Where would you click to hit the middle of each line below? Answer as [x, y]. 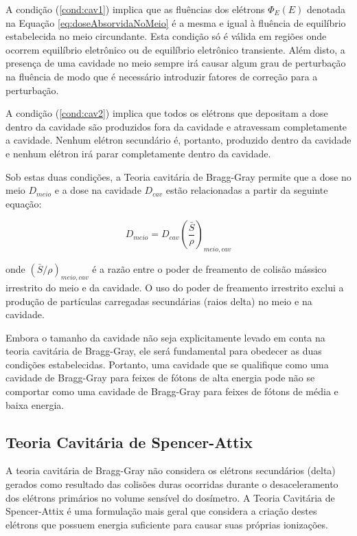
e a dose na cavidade [98, 190]
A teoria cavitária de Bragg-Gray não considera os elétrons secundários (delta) [171, 470]
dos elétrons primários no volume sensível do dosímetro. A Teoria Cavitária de [170, 497]
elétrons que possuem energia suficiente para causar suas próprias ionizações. [167, 524]
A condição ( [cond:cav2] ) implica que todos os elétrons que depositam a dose [167, 113]
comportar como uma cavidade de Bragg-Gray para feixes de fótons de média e [172, 391]
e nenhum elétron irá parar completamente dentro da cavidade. [138, 153]
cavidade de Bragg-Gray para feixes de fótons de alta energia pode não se [160, 378]
